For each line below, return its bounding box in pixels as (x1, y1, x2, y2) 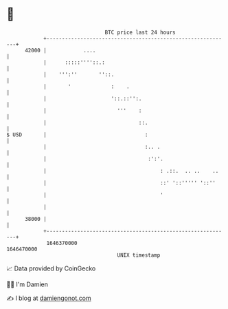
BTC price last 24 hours (104, 29, 176, 36)
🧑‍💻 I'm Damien (6, 280, 49, 288)
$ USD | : (6, 131, 148, 138)
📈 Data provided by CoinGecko (6, 264, 96, 273)
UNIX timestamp (117, 251, 161, 259)
